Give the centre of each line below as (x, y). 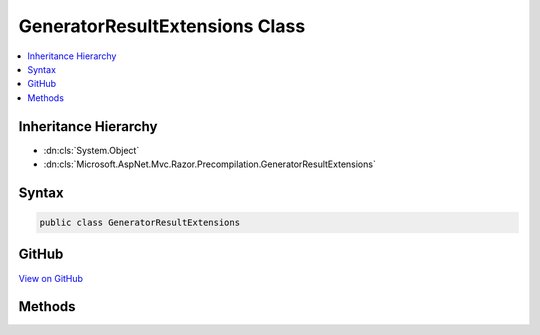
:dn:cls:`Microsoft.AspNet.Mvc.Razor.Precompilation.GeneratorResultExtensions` (210, 164)
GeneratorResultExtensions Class (162, 26)
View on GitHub (51, 278)
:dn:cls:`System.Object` (91, 150)
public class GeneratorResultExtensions (139, 223)
